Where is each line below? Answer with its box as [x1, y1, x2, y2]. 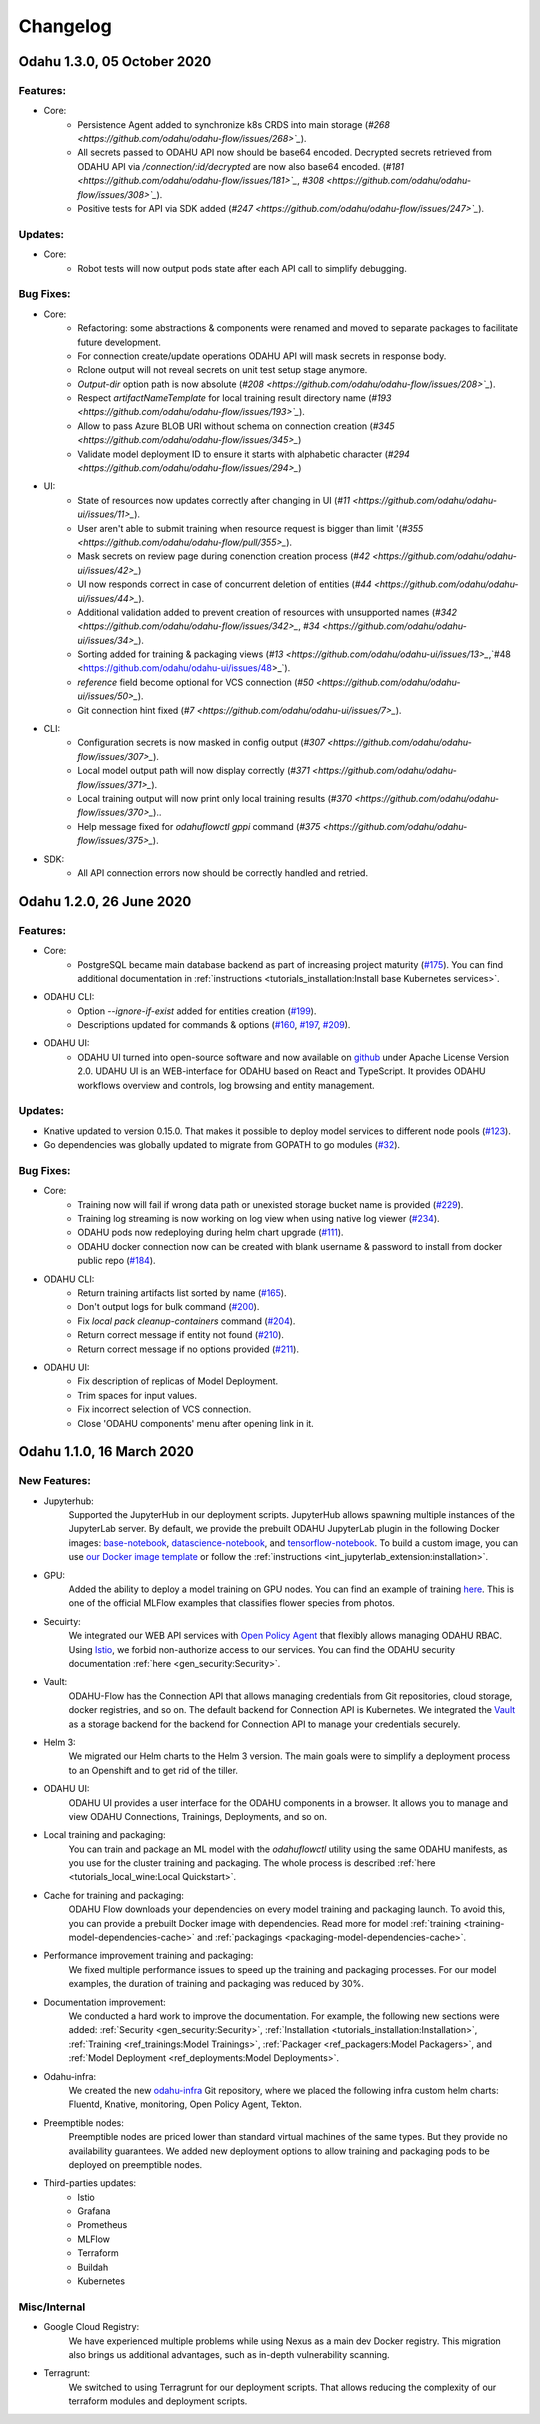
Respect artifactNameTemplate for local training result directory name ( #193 [77, 392, 392, 404]
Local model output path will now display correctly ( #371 [77, 765, 310, 777]
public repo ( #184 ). [77, 1255, 156, 1267]
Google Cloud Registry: [43, 2321, 140, 2333]
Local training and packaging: [43, 1829, 166, 1841]
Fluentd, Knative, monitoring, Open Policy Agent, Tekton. [68, 2098, 302, 2110]
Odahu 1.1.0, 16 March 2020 [18, 1443, 194, 1460]
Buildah [77, 2261, 109, 2273]
